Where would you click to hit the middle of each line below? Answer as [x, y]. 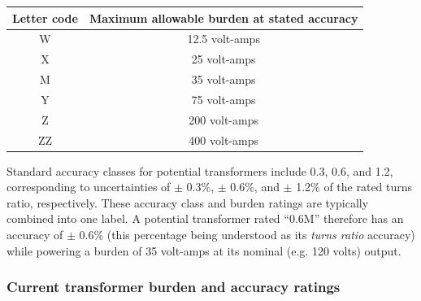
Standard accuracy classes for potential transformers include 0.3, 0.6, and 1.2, [200, 170]
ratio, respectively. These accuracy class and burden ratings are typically [188, 202]
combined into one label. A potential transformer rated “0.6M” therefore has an [205, 218]
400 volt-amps [224, 140]
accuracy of [35, 235]
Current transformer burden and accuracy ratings [174, 287]
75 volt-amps [224, 99]
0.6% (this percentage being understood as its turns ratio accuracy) [247, 235]
